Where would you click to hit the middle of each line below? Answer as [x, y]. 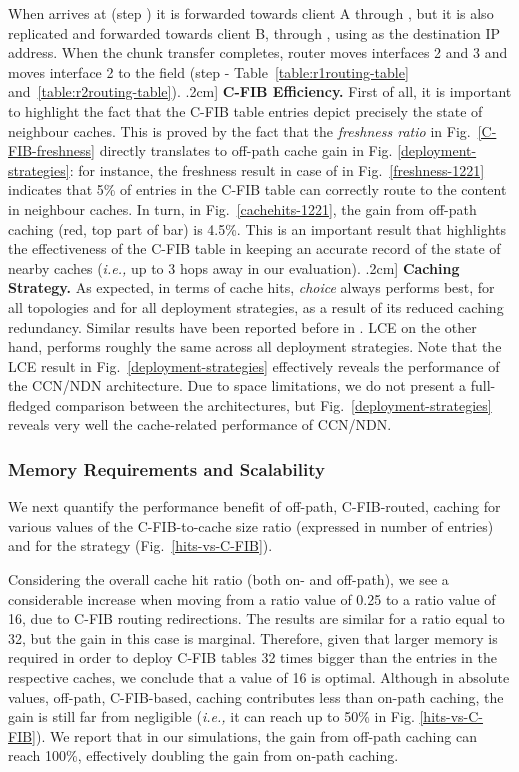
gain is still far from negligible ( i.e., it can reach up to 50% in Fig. [211, 716]
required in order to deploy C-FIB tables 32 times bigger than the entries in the [252, 657]
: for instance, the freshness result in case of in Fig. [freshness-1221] [277, 169]
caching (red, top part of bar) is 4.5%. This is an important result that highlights [257, 228]
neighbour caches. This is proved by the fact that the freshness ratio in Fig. [239, 130]
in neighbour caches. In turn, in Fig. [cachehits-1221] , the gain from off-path [242, 208]
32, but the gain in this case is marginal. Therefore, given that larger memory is [253, 637]
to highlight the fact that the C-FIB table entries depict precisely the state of [245, 110]
